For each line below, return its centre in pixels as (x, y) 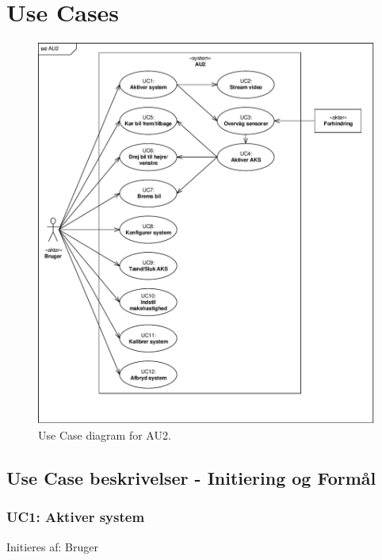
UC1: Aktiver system (76, 517)
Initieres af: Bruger (52, 546)
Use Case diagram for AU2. (105, 435)
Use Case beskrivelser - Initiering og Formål (191, 478)
